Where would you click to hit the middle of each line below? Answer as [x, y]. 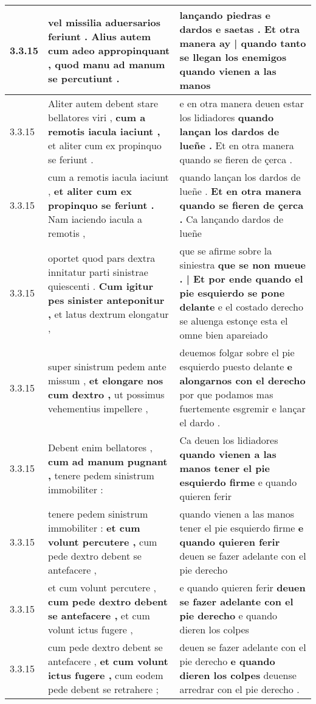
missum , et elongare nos [106, 380]
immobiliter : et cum [94, 528]
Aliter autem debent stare [103, 103]
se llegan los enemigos [233, 57]
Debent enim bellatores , [100, 447]
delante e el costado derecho [241, 307]
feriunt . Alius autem [100, 36]
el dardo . [200, 422]
